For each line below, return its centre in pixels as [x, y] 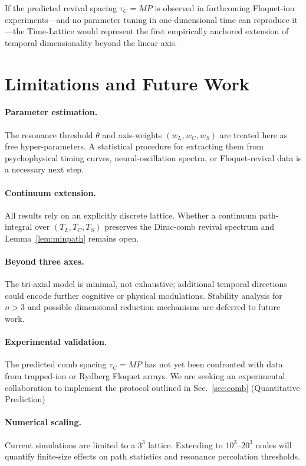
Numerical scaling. [43, 422]
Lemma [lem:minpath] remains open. [72, 238]
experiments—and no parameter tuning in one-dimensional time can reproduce [147, 19]
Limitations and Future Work [127, 83]
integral [19, 227]
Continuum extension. [50, 192]
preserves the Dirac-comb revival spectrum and [190, 227]
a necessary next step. [45, 169]
